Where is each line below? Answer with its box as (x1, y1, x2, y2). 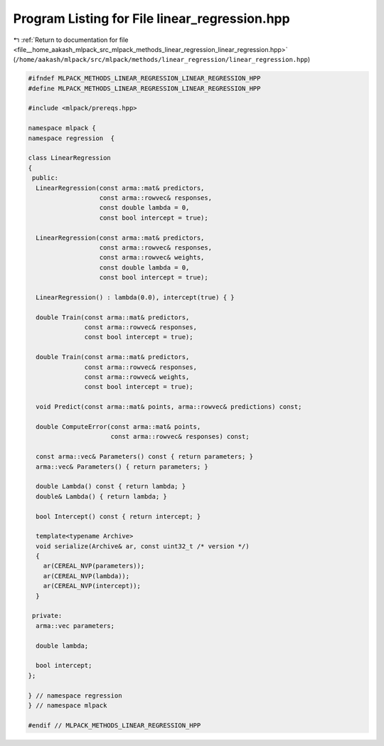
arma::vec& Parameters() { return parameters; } (36, 462, 209, 471)
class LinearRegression (28, 154, 112, 162)
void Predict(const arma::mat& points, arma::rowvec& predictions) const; (36, 403, 302, 411)
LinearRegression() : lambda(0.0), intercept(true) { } (36, 293, 235, 302)
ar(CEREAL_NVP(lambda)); (43, 572, 130, 580)
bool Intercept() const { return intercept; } (36, 512, 201, 521)
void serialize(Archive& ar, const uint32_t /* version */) (36, 542, 250, 550)
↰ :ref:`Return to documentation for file (13, 36, 129, 44)
